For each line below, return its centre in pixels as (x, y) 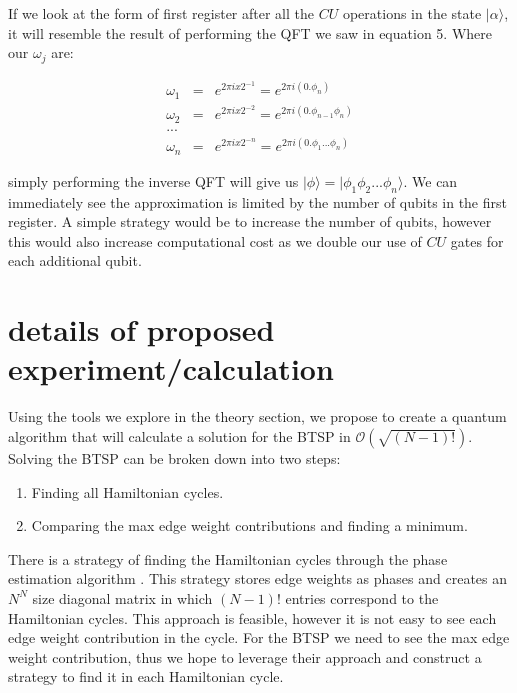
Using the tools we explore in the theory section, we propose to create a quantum (257, 416)
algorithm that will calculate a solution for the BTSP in (179, 435)
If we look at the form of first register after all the (161, 13)
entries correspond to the (362, 597)
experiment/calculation (171, 368)
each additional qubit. (75, 260)
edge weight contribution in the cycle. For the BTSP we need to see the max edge (259, 637)
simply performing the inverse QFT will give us (153, 180)
